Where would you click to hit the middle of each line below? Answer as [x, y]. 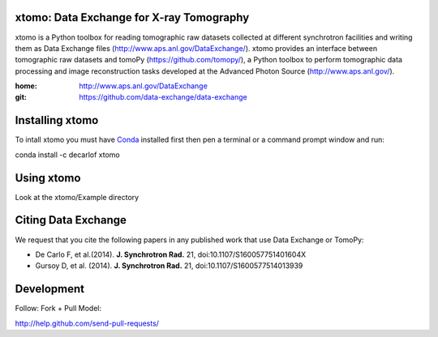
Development [50, 289]
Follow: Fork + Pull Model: [58, 309]
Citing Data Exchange [71, 220]
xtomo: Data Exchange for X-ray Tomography [132, 17]
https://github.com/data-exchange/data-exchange [163, 97]
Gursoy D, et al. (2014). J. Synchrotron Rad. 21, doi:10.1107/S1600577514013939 [169, 266]
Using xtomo [48, 178]
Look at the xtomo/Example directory [77, 197]
